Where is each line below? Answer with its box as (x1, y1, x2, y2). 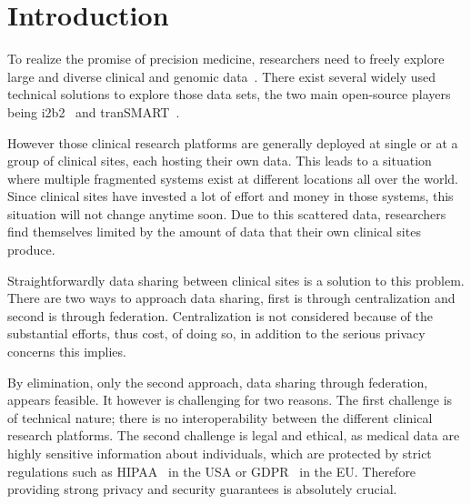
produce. (7, 240, 55, 259)
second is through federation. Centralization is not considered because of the (7, 306, 433, 325)
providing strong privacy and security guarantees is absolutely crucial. (7, 479, 397, 499)
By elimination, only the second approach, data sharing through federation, (7, 372, 428, 391)
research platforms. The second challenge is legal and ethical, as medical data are (7, 426, 460, 445)
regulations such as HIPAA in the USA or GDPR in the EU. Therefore (7, 461, 416, 480)
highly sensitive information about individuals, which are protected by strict (7, 444, 432, 462)
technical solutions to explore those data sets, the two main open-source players (7, 85, 451, 104)
